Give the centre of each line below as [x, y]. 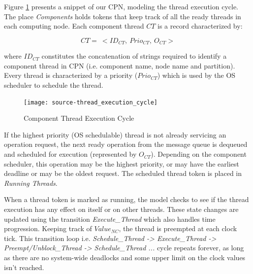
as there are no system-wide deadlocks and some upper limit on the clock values [125, 257]
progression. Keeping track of [48, 228]
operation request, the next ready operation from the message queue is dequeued [126, 144]
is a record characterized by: [200, 26]
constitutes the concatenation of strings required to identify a [134, 56]
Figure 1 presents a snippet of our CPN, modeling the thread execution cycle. [121, 6]
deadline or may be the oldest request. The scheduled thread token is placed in [123, 173]
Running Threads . [31, 183]
